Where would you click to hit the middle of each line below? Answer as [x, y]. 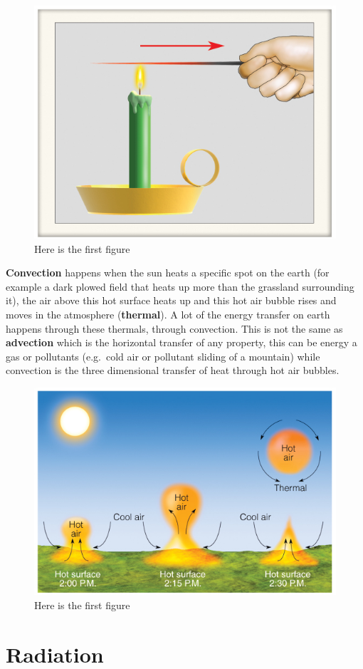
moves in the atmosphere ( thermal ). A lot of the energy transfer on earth [168, 314]
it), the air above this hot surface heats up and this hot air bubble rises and [171, 300]
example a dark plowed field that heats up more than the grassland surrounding [180, 286]
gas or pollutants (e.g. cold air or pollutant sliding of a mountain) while [163, 356]
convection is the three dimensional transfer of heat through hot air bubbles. [173, 370]
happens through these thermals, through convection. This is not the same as [174, 328]
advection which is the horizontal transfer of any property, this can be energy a [181, 342]
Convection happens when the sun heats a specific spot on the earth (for [168, 273]
